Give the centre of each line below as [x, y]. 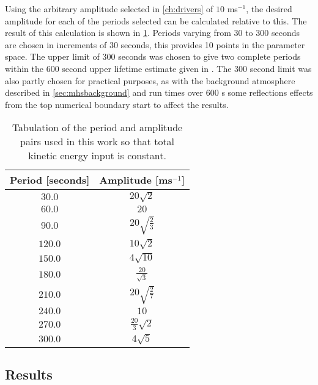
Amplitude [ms [136, 180]
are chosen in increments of [56, 44]
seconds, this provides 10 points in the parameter [213, 44]
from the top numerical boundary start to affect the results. [117, 104]
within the [24, 68]
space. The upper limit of [52, 56]
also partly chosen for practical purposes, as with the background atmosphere [150, 80]
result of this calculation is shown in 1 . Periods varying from [118, 33]
